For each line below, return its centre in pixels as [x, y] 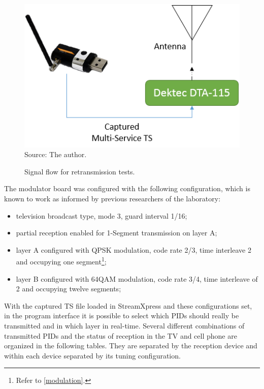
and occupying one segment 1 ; [61, 261]
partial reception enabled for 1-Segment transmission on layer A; [117, 233]
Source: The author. [56, 154]
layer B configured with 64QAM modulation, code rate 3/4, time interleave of [137, 278]
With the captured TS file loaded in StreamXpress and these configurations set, [128, 305]
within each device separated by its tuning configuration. [92, 355]
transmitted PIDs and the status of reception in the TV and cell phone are [121, 335]
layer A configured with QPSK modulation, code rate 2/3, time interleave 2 [134, 249]
